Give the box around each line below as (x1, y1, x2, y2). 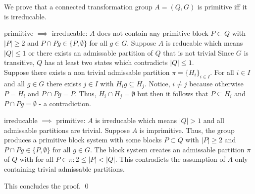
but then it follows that (137, 88, 208, 98)
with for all (19, 154, 53, 164)
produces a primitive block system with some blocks (4, 134, 162, 145)
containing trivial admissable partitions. (4, 164, 125, 174)
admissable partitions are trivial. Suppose (4, 125, 130, 135)
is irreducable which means (95, 115, 177, 126)
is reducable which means (165, 37, 243, 48)
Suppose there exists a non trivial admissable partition (4, 66, 170, 77)
